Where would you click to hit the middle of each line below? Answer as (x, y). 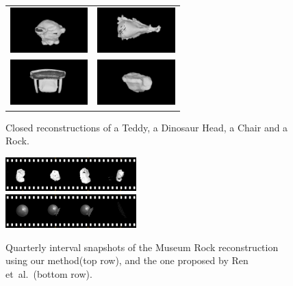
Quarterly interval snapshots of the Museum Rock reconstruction (142, 247)
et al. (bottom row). (49, 273)
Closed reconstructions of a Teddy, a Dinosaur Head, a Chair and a (147, 127)
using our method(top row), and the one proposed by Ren (127, 260)
